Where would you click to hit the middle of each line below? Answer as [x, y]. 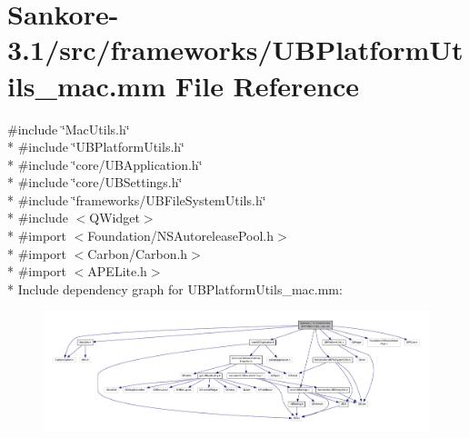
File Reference [267, 85]
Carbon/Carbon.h [138, 253]
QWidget [115, 218]
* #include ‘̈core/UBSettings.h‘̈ [95, 182]
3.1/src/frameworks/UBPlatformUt [235, 50]
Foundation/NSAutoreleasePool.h [181, 236]
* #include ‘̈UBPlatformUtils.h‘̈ [96, 147]
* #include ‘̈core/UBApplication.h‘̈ [105, 164]
